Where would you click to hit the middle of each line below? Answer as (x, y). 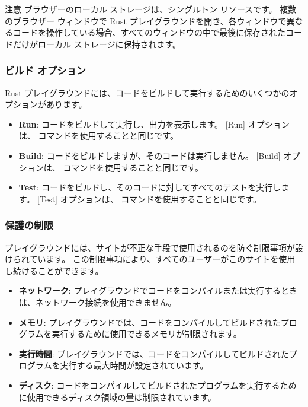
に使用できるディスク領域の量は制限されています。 (117, 397)
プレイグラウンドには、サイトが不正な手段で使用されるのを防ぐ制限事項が (150, 247)
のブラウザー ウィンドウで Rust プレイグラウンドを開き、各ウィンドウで (146, 20)
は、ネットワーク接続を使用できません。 (97, 302)
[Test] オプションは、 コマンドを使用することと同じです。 (149, 198)
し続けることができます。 (54, 270)
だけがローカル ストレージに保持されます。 (97, 44)
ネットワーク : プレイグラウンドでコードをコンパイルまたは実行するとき (158, 290)
